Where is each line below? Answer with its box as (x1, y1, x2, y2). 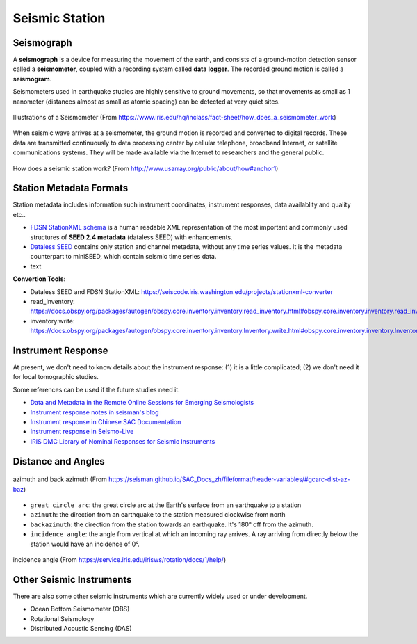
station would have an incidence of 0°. (30, 540, 140, 548)
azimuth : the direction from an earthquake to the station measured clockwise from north (30, 510, 286, 519)
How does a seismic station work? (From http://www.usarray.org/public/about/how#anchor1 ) (13, 164, 279, 172)
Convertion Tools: (13, 275, 66, 283)
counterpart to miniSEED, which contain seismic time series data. (30, 252, 217, 261)
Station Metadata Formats (13, 182, 129, 194)
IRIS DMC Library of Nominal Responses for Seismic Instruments (30, 437, 215, 445)
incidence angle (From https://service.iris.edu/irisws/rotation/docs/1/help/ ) (13, 555, 226, 563)
